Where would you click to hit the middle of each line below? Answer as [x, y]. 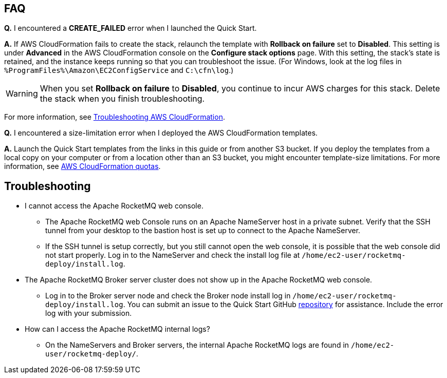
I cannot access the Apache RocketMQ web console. [114, 206]
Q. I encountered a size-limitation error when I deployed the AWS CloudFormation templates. [161, 133]
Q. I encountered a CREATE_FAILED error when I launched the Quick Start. [131, 28]
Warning [22, 94]
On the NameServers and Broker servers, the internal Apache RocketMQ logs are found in [197, 345]
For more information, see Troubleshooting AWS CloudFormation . [115, 117]
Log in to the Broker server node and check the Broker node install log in [168, 296]
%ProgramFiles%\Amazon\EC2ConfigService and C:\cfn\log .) [119, 70]
